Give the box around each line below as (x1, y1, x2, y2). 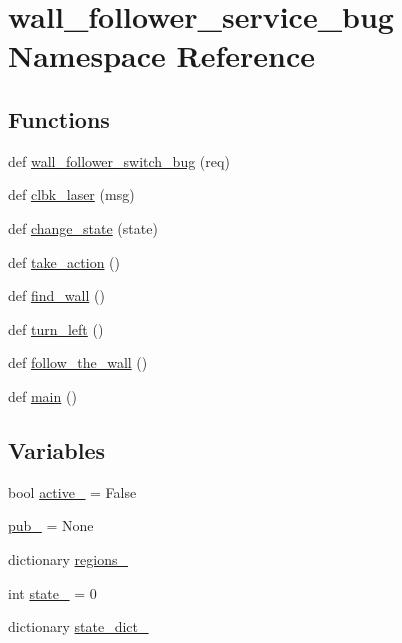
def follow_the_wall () (8, 352, 148, 373)
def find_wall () (8, 285, 105, 306)
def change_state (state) (8, 217, 158, 238)
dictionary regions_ (8, 548, 128, 569)
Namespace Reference (8, 35, 315, 76)
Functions (8, 103, 110, 134)
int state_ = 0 (8, 582, 97, 603)
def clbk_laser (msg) (8, 184, 135, 205)
